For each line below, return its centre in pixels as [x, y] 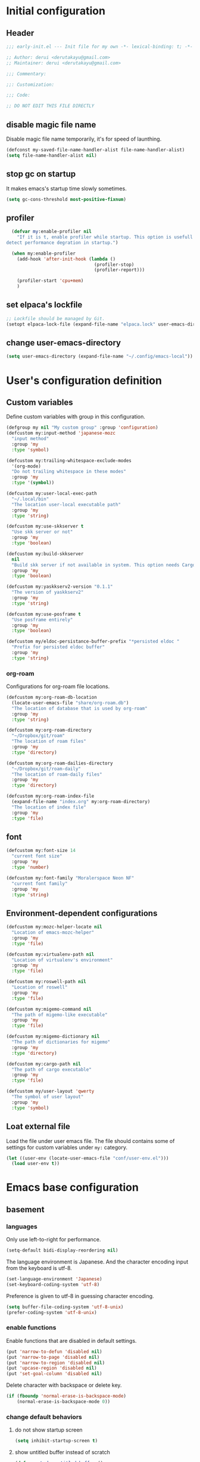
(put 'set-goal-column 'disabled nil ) [54, 1374]
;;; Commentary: [26, 74]
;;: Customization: [30, 85]
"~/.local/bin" [30, 499]
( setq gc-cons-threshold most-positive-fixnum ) [66, 199]
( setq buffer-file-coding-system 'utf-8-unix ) [65, 1307]
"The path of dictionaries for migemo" [61, 1042]
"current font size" [37, 856]
